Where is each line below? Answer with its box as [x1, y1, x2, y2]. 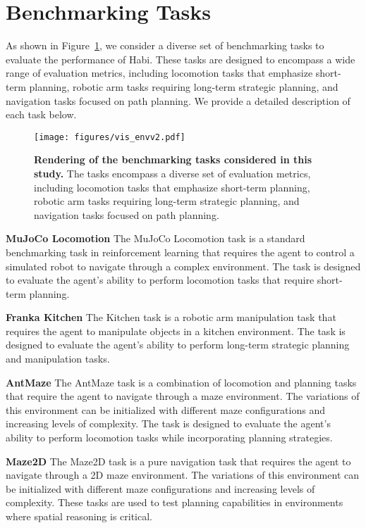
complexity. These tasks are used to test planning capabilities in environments [6, 495, 343, 510]
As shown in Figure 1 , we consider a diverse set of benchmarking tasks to [6, 38, 324, 53]
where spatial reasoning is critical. [6, 509, 153, 523]
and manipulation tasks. [6, 351, 110, 366]
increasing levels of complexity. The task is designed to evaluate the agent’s [6, 416, 331, 431]
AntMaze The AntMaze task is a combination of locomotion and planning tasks [6, 375, 357, 389]
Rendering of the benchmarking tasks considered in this [34, 152, 312, 167]
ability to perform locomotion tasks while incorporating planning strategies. [6, 430, 333, 445]
